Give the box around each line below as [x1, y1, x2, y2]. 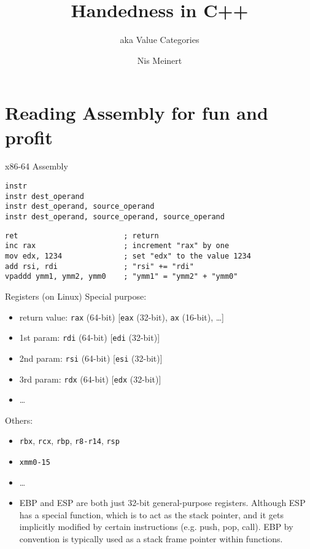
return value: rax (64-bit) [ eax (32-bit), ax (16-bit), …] [19, 310, 224, 323]
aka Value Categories [120, 33, 200, 46]
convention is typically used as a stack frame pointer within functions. [19, 532, 283, 545]
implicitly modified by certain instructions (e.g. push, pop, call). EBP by [19, 520, 293, 533]
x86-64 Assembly [5, 160, 68, 173]
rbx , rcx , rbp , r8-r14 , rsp [19, 434, 120, 447]
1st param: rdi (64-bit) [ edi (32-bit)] [19, 331, 160, 344]
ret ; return [5, 231, 159, 240]
